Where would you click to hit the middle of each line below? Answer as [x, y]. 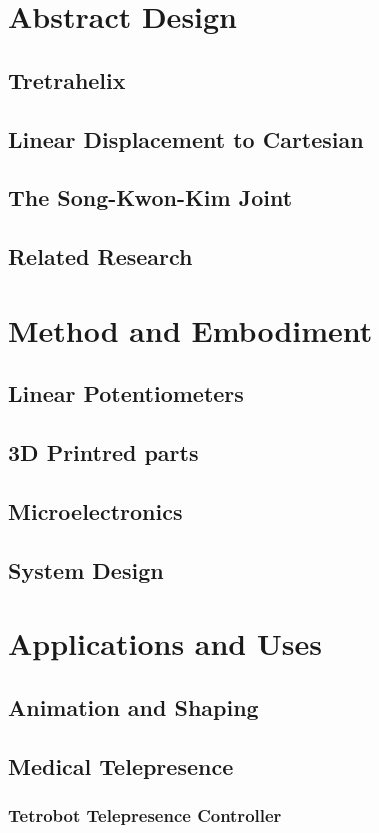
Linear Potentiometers [126, 393]
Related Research [100, 256]
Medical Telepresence [121, 765]
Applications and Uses [165, 643]
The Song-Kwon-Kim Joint [150, 197]
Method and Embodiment [190, 329]
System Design [86, 569]
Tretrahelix [67, 79]
